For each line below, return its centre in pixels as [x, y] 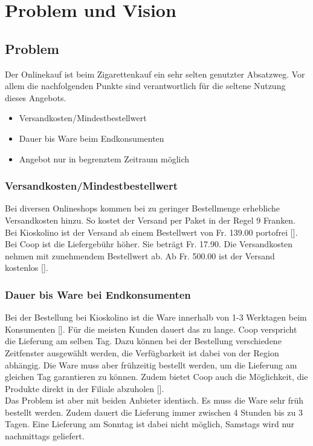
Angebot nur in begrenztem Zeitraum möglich [104, 158]
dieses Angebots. [36, 97]
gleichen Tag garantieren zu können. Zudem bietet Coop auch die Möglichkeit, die [156, 377]
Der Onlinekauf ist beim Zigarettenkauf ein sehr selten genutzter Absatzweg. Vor [155, 74]
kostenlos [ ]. [27, 268]
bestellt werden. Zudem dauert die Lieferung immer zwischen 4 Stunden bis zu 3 [154, 412]
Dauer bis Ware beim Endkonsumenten [92, 138]
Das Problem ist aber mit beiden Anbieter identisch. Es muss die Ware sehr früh [154, 400]
